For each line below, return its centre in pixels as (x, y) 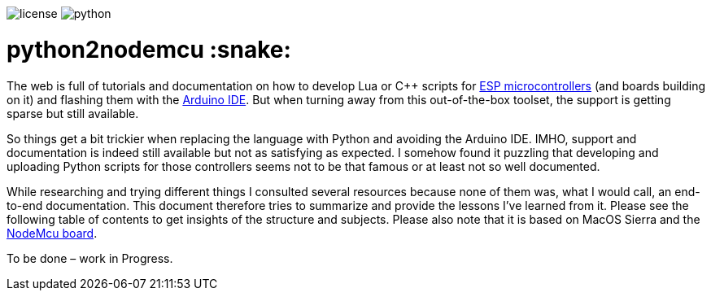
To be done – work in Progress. (90, 258)
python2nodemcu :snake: (149, 49)
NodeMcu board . (52, 233)
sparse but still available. (73, 113)
